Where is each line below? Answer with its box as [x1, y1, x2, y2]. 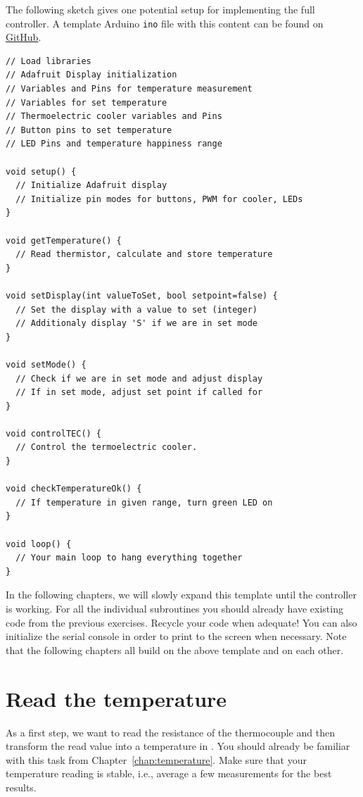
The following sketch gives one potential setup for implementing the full [6, 2, 315, 16]
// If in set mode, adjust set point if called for [15, 387, 263, 398]
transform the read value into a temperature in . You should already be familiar [6, 739, 350, 753]
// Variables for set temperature [6, 97, 167, 108]
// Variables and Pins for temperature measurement [6, 84, 253, 94]
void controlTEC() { [6, 428, 102, 439]
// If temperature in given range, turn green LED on [15, 497, 273, 508]
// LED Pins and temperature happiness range [6, 139, 222, 149]
